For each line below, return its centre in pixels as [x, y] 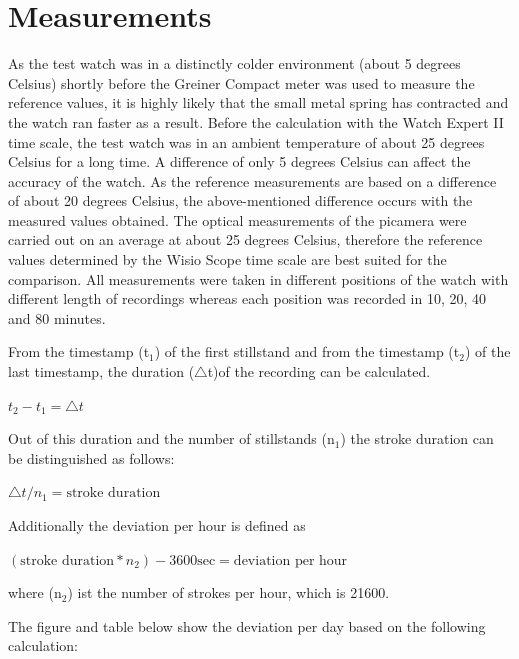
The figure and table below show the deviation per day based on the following [247, 625]
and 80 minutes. [57, 317]
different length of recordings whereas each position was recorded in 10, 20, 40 [247, 298]
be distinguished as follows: [91, 457]
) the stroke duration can [417, 438]
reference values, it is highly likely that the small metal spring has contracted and [258, 102]
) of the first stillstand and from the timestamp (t [307, 351]
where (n [35, 592]
